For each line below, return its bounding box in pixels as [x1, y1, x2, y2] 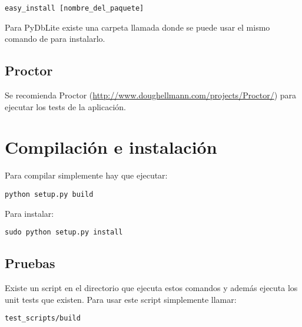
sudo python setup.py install [5, 228, 123, 237]
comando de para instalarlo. [5, 32, 105, 45]
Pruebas [5, 254, 55, 272]
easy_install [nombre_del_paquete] [5, 4, 144, 12]
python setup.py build [5, 190, 94, 199]
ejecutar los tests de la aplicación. [5, 100, 126, 113]
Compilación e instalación [5, 135, 217, 159]
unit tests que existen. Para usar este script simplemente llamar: [5, 293, 237, 305]
